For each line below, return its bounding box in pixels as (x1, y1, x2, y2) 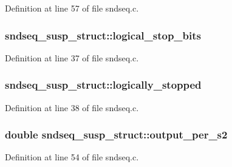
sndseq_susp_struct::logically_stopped (5, 77, 202, 92)
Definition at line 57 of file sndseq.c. (5, 2, 139, 14)
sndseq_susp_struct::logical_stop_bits (5, 27, 201, 43)
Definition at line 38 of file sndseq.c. (5, 101, 139, 114)
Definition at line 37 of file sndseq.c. (5, 51, 139, 64)
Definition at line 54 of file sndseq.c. (5, 151, 139, 163)
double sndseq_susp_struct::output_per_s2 (5, 127, 228, 142)
